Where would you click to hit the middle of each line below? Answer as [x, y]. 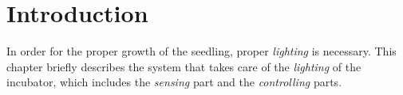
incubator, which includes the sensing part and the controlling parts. [174, 82]
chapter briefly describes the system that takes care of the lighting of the [184, 66]
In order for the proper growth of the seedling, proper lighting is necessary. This [201, 51]
